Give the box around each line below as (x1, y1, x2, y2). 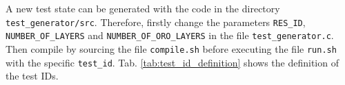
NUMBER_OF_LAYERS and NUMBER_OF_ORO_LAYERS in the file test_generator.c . (6, 28, 334, 42)
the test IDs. (6, 69, 59, 83)
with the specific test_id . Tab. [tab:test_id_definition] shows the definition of (6, 55, 339, 69)
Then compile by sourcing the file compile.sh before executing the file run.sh (6, 41, 337, 56)
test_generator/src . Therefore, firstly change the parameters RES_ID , (6, 14, 306, 29)
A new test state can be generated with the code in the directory (6, 1, 280, 15)
